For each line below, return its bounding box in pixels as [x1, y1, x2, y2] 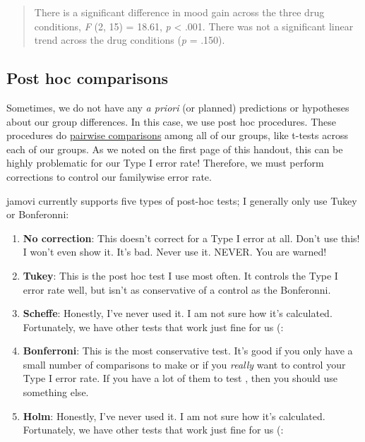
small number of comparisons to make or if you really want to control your [23, 357, 346, 371]
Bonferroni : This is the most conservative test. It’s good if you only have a [23, 343, 353, 358]
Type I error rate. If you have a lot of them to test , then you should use [23, 371, 338, 386]
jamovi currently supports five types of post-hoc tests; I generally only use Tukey [6, 193, 357, 208]
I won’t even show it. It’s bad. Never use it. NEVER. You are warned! [23, 244, 327, 259]
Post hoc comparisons [6, 67, 169, 89]
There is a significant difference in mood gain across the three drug [34, 5, 325, 19]
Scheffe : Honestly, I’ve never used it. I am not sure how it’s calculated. [23, 306, 333, 321]
